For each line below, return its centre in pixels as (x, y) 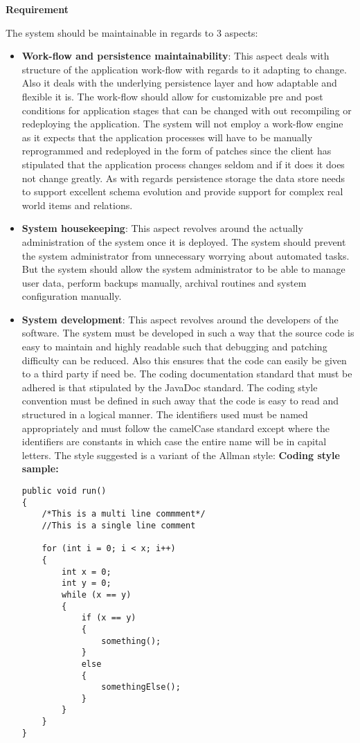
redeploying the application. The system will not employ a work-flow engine (182, 124)
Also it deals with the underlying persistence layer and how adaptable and (179, 83)
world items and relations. (77, 205)
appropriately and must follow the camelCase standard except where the (175, 428)
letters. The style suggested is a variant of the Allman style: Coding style (181, 455)
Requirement (37, 9)
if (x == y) (109, 618)
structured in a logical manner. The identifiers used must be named (165, 414)
